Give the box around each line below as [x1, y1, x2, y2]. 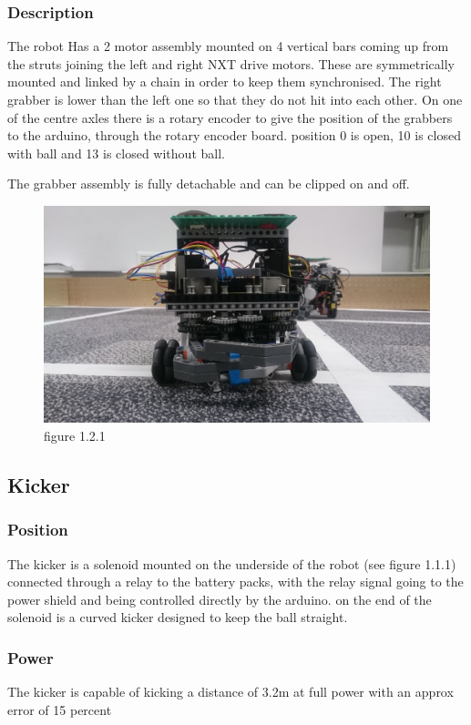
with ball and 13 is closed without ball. [7, 143, 225, 162]
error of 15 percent [7, 699, 112, 719]
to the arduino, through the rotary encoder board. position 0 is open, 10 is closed [7, 126, 461, 145]
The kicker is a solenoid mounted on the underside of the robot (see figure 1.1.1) [7, 554, 456, 573]
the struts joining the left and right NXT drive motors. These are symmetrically [7, 54, 455, 73]
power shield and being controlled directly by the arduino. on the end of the [7, 589, 432, 608]
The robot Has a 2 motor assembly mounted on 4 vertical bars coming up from [7, 36, 449, 56]
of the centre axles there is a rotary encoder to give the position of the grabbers [7, 107, 453, 127]
